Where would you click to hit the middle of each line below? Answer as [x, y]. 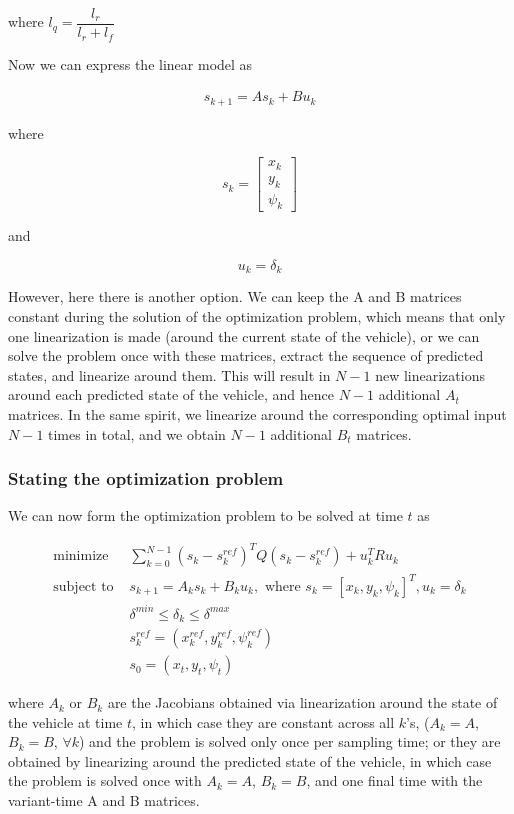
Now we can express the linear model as [130, 63]
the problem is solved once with [105, 780]
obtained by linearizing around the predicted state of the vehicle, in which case [250, 760]
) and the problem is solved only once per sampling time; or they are [290, 741]
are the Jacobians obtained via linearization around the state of [302, 702]
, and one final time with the [394, 780]
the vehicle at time [65, 721]
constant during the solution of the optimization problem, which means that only [257, 315]
